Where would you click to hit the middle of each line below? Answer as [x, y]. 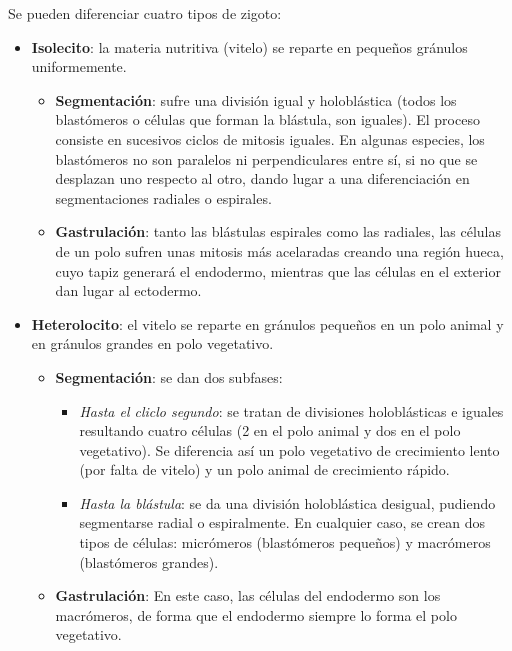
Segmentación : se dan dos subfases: [169, 376]
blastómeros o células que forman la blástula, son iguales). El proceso [267, 119]
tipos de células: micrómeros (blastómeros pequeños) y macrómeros [285, 542]
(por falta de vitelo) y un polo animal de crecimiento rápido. [264, 469]
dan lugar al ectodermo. [128, 290]
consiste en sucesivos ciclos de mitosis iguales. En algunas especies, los [270, 138]
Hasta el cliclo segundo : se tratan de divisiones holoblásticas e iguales [291, 410]
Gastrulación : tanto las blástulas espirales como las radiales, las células [278, 231]
